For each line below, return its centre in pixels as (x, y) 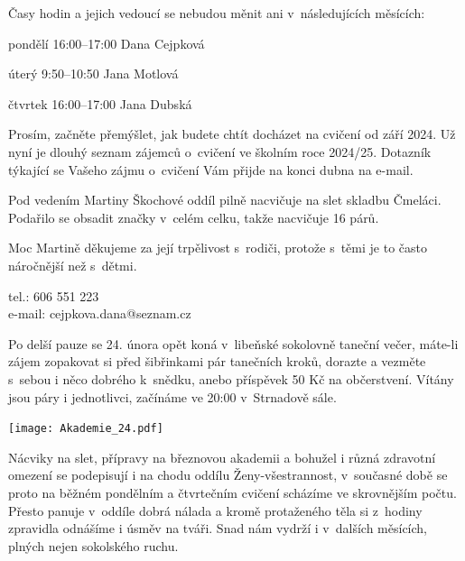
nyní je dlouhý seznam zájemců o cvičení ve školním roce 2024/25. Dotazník (220, 151)
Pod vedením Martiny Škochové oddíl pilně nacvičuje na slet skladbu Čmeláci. (225, 200)
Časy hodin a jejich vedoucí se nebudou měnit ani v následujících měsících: (217, 13)
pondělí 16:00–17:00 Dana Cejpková (107, 43)
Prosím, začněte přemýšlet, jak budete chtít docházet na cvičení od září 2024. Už (232, 134)
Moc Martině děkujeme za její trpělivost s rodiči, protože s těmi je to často (218, 248)
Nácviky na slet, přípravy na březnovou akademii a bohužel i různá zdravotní (222, 457)
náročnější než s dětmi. (73, 265)
